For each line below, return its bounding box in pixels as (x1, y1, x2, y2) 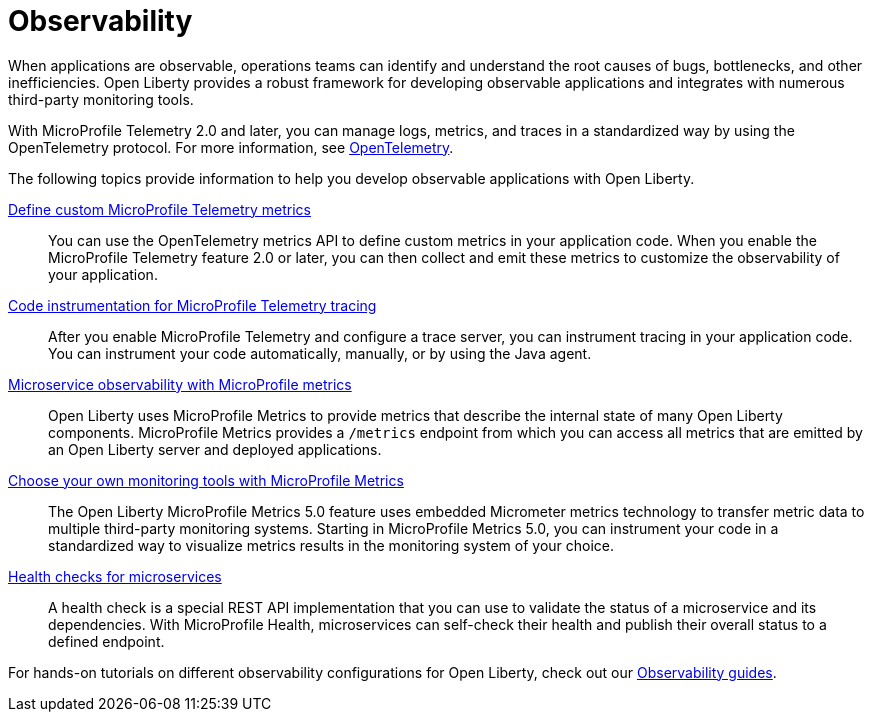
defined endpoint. (48, 632, 165, 650)
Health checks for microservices (8, 567, 222, 585)
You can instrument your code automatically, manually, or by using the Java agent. (48, 344, 592, 362)
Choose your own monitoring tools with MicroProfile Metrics (8, 471, 404, 489)
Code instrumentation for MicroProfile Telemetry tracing (8, 296, 377, 314)
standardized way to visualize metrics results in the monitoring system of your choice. (48, 536, 615, 554)
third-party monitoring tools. (8, 90, 194, 108)
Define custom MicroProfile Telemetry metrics (8, 200, 311, 218)
